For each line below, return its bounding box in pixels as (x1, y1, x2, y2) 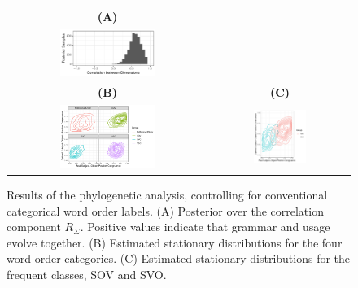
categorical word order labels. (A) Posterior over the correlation (7, 202, 324, 219)
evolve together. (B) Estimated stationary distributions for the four (7, 233, 343, 251)
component (7, 218, 61, 235)
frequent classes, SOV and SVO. (7, 265, 167, 282)
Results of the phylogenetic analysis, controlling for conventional (7, 185, 328, 203)
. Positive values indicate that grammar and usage (80, 218, 330, 235)
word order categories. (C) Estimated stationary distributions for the (7, 250, 351, 267)
